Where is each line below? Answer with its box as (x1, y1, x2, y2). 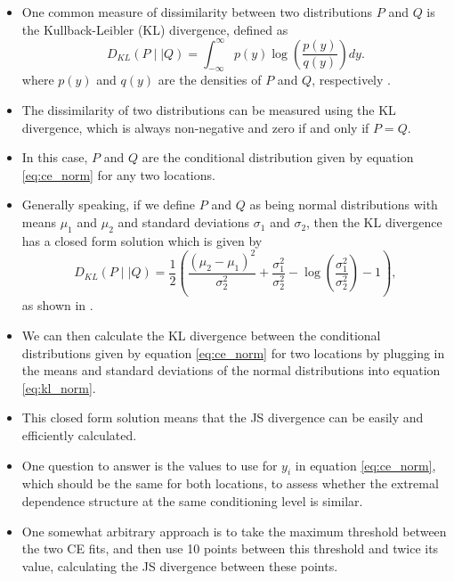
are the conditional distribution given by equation (142, 148, 414, 167)
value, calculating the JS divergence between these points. (21, 556, 338, 575)
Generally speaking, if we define (21, 195, 196, 214)
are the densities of (158, 70, 262, 89)
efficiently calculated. (21, 425, 137, 444)
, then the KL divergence (306, 213, 442, 232)
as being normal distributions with (249, 195, 438, 214)
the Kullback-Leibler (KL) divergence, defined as (21, 20, 288, 38)
